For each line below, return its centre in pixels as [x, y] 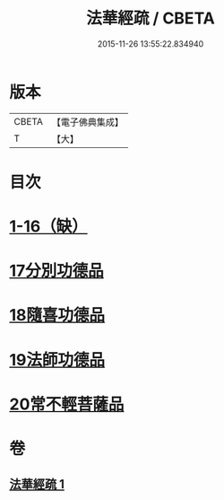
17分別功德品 [57, 271]
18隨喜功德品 [57, 316]
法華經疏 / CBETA [151, 18]
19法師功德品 [57, 360]
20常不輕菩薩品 [67, 404]
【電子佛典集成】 [87, 122]
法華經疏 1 [37, 484]
